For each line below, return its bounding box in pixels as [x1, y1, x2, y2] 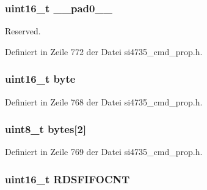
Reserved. [5, 25, 41, 37]
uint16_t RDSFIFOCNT [5, 171, 130, 186]
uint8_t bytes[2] [5, 121, 87, 137]
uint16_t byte [5, 71, 76, 86]
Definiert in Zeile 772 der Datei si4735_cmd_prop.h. [5, 45, 203, 58]
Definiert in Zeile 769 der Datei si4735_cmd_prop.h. [5, 145, 203, 158]
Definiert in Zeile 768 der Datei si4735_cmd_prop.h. [5, 95, 203, 108]
